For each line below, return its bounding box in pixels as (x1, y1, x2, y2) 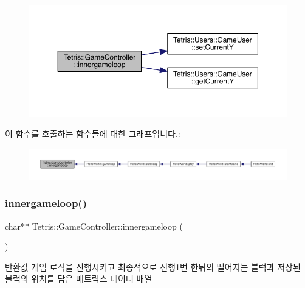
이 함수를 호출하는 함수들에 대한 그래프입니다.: (5, 127, 180, 140)
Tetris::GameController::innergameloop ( (32, 219, 183, 232)
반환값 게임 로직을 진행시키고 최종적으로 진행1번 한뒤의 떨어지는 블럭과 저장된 (5, 260, 301, 273)
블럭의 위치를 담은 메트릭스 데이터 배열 (5, 272, 152, 285)
